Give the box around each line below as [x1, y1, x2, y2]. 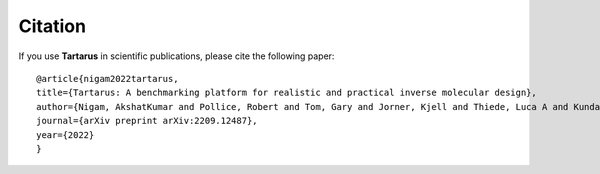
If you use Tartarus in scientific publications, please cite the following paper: [18, 50, 335, 62]
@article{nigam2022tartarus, [36, 73, 179, 84]
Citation [18, 15, 87, 37]
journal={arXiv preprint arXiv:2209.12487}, [36, 115, 259, 127]
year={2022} [36, 129, 95, 140]
